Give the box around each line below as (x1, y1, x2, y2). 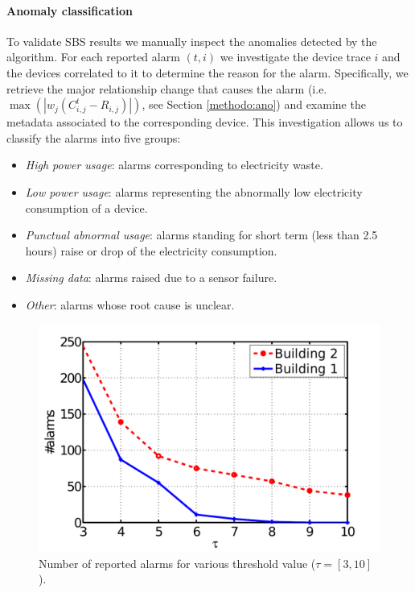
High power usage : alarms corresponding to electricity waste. (25, 156, 323, 173)
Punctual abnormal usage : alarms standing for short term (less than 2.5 (25, 226, 378, 243)
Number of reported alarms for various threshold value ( (39, 554, 316, 571)
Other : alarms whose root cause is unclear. (25, 296, 235, 313)
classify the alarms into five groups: (6, 129, 181, 146)
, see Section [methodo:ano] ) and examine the (142, 96, 366, 113)
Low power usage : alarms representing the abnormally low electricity (25, 183, 363, 200)
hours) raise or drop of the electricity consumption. (25, 242, 277, 259)
